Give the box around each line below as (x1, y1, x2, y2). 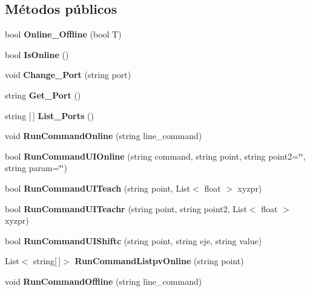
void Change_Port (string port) (5, 68, 131, 81)
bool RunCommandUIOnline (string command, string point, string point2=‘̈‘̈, (5, 149, 306, 162)
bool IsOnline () (5, 48, 69, 60)
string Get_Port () (5, 88, 81, 101)
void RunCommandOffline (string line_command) (5, 274, 202, 287)
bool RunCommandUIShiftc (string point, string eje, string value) (5, 234, 262, 247)
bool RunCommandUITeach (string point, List (5, 181, 191, 194)
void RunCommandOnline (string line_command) (5, 129, 202, 142)
